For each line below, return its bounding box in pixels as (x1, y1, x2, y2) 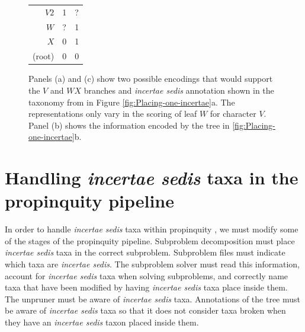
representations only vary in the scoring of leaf (28, 107, 197, 120)
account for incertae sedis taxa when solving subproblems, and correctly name (5, 269, 288, 282)
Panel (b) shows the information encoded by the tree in (28, 119, 230, 131)
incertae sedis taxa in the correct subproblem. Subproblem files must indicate (5, 246, 285, 258)
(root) (33, 50, 54, 62)
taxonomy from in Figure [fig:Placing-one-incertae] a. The (28, 95, 235, 108)
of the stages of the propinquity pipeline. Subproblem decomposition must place (5, 234, 295, 247)
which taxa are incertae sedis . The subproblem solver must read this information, (5, 258, 300, 270)
